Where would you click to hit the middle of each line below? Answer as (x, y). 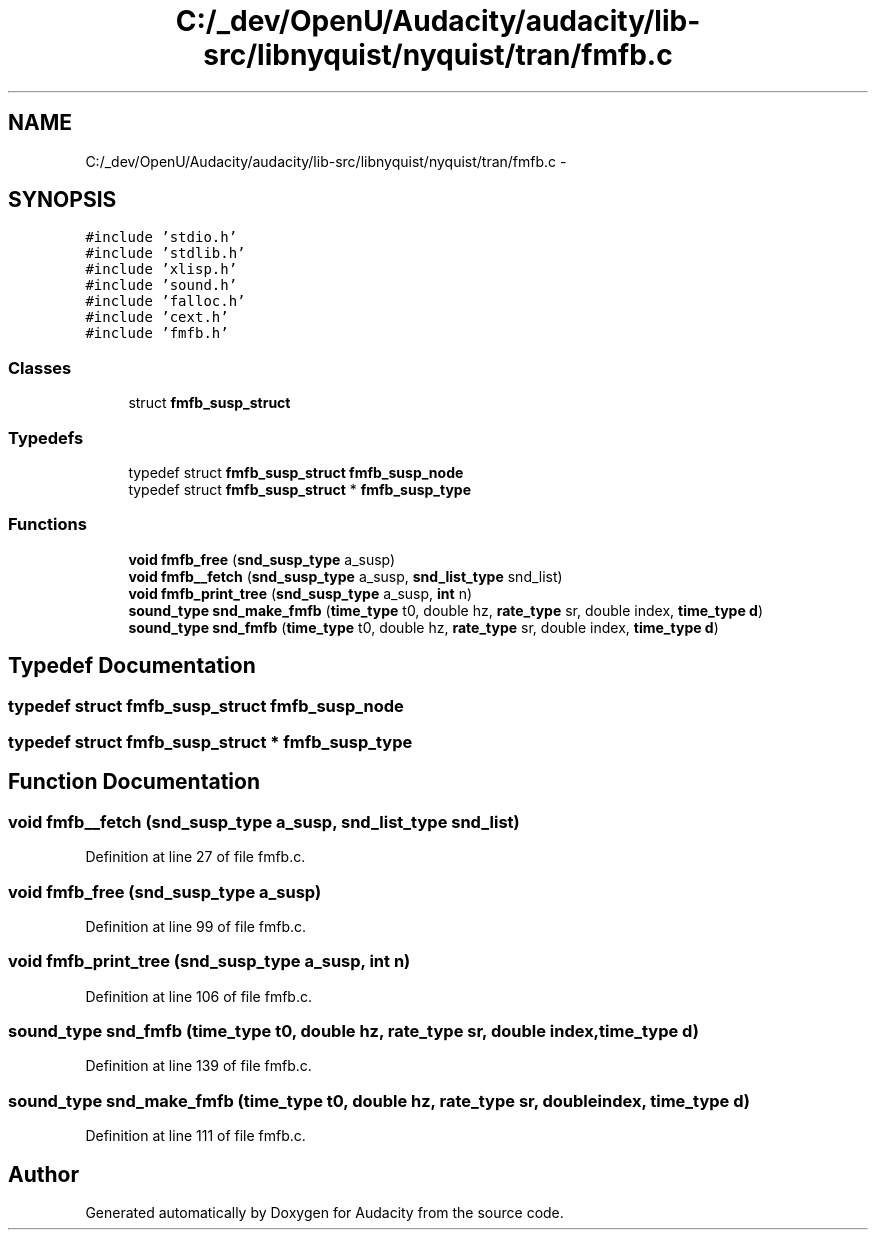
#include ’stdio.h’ (161, 237)
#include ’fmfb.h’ (157, 333)
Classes (40, 367)
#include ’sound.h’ (161, 285)
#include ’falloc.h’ (165, 301)
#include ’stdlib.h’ (165, 253)
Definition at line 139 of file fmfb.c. (198, 1066)
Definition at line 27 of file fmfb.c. (195, 857)
